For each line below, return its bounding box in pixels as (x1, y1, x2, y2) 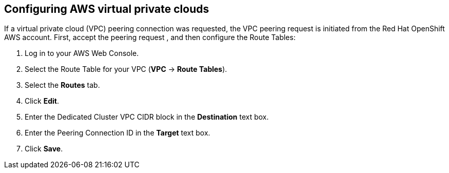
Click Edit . (25, 97, 59, 106)
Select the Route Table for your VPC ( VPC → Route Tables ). (25, 65, 227, 74)
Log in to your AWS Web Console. (25, 49, 139, 58)
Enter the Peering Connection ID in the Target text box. (25, 128, 210, 138)
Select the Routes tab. (25, 81, 100, 90)
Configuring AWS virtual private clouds (4, 3, 209, 15)
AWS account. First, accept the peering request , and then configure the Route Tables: (4, 33, 296, 42)
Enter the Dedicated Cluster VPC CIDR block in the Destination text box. (25, 112, 269, 122)
